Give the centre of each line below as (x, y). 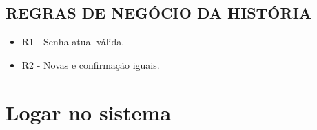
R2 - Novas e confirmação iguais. (91, 64)
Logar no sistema (89, 112)
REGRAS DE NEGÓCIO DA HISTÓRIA (159, 13)
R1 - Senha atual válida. (73, 42)
